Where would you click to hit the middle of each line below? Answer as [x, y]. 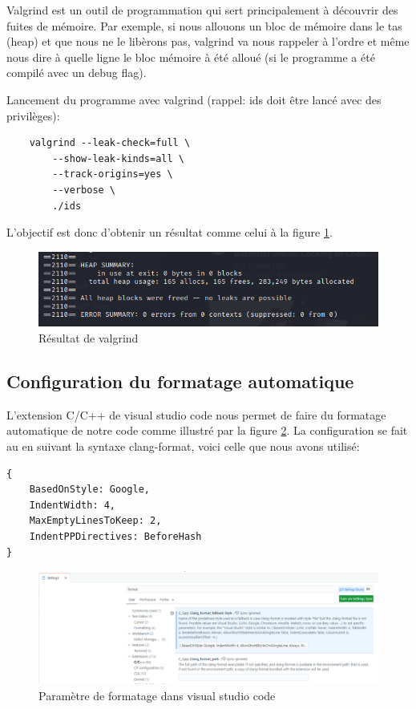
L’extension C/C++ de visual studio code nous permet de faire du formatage [196, 414]
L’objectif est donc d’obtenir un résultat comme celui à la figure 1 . [170, 232]
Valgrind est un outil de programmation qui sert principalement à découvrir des [202, 10]
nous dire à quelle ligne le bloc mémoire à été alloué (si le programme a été [191, 57]
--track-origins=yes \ [113, 174]
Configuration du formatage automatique [180, 381]
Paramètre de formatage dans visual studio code [157, 695]
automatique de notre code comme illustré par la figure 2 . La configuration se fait [207, 430]
